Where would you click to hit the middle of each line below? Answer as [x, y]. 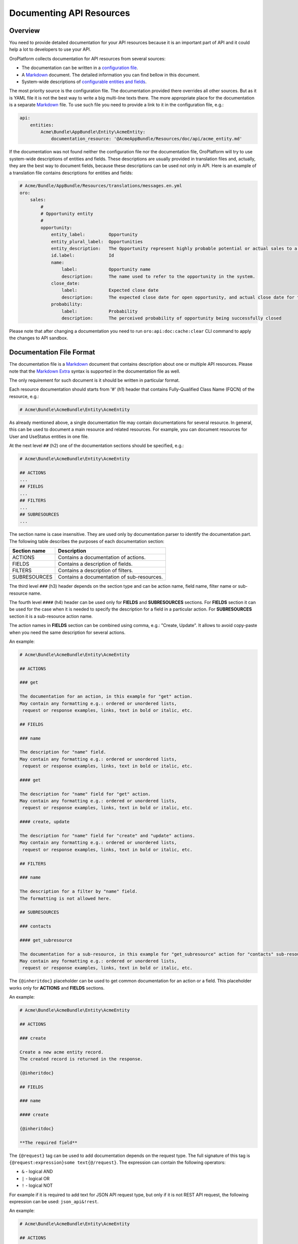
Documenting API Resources [70, 13]
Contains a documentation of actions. [102, 557]
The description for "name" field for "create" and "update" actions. [108, 836]
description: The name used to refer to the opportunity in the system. [158, 276]
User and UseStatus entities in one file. [49, 436]
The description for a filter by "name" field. [78, 891]
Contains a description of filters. [96, 571]
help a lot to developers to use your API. [50, 49]
